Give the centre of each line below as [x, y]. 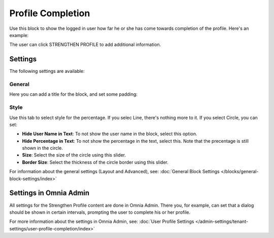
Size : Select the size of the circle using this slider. [74, 155]
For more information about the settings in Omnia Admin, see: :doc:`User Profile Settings [102, 222]
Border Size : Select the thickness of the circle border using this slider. [95, 162]
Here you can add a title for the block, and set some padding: [74, 94]
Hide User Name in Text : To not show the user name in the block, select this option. [110, 134]
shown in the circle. [43, 148]
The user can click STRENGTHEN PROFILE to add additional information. [85, 45]
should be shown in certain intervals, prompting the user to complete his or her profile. [100, 212]
